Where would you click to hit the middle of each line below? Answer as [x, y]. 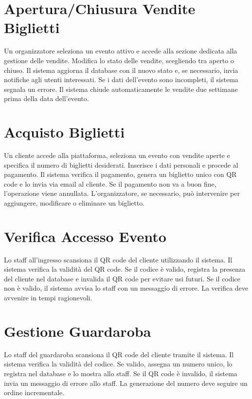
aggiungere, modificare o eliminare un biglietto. [74, 202]
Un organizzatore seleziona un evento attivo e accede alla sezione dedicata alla [121, 51]
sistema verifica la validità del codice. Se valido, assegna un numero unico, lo [118, 364]
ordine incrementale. [34, 392]
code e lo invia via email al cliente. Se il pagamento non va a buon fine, [110, 183]
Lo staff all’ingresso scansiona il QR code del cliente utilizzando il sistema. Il [118, 259]
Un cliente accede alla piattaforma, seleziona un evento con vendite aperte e [117, 155]
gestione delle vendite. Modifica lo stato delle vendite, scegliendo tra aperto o [119, 60]
